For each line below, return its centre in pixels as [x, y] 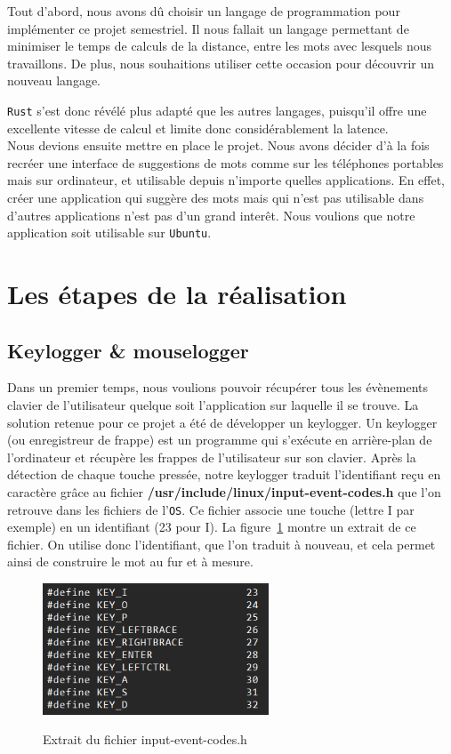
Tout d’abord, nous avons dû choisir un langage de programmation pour [204, 11]
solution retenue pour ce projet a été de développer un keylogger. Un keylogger [222, 422]
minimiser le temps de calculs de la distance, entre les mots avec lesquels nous [220, 46]
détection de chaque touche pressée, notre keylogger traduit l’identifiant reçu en [224, 474]
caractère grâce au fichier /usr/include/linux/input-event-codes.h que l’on [224, 491]
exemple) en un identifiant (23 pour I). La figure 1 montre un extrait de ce [212, 527]
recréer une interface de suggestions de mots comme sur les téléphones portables [225, 162]
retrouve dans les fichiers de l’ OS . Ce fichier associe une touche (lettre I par [211, 509]
